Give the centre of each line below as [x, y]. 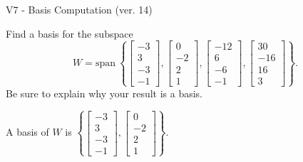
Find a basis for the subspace [70, 33]
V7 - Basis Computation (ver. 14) [79, 9]
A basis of [27, 132]
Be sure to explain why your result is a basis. [104, 93]
